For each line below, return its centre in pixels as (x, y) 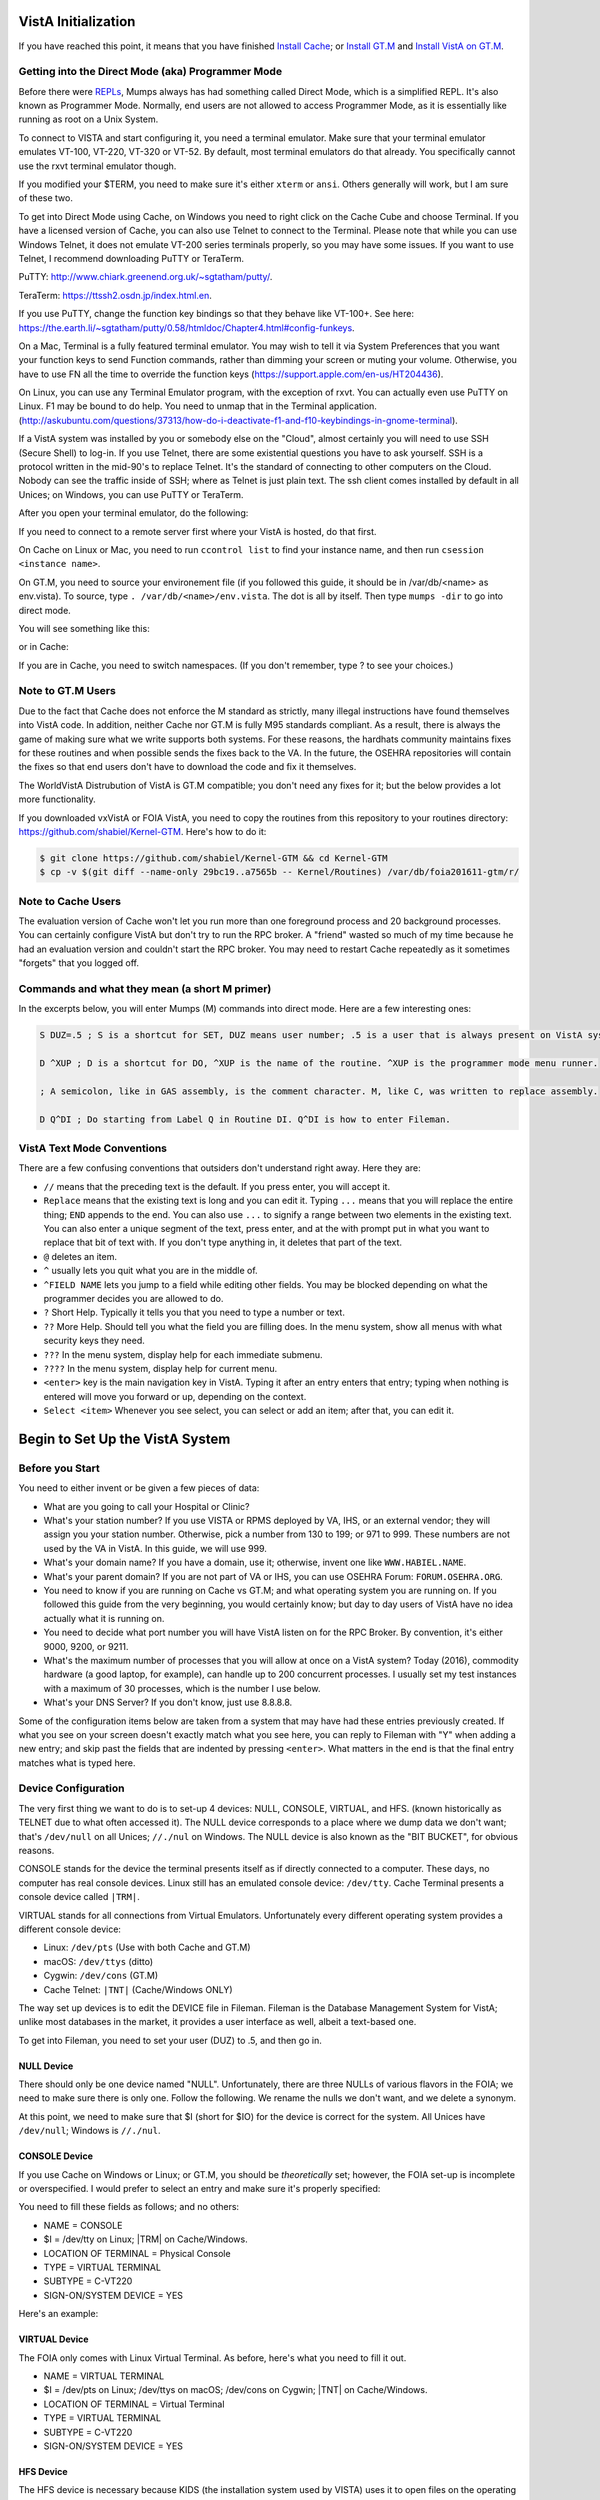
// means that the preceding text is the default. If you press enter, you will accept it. (216, 1186)
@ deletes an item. (80, 1256)
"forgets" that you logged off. (79, 963)
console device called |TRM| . (79, 1897)
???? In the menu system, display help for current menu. (160, 1368)
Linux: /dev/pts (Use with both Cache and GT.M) (147, 1947)
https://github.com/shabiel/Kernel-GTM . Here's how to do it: (142, 831)
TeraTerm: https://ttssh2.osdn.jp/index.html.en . (115, 295)
